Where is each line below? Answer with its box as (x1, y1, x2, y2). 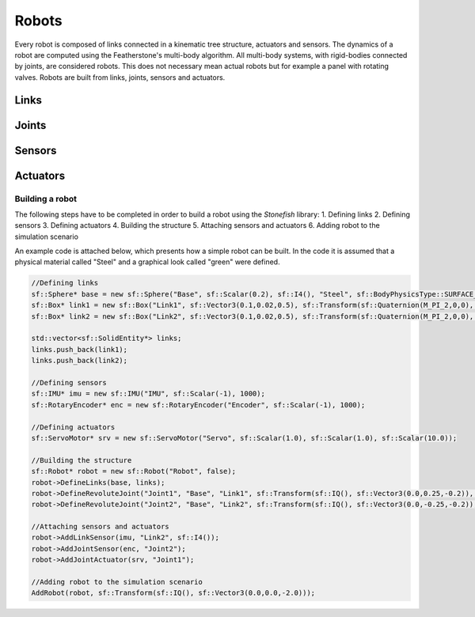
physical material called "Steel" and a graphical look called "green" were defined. (14, 257, 280, 267)
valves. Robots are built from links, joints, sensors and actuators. (14, 72, 226, 82)
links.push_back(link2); (31, 356, 128, 365)
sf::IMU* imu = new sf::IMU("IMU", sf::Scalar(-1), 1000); (31, 389, 265, 399)
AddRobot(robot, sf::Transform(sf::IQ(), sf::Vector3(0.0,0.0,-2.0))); (31, 589, 316, 597)
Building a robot (14, 193, 78, 204)
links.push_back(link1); (31, 345, 128, 354)
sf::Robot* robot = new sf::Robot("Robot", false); (31, 467, 237, 476)
